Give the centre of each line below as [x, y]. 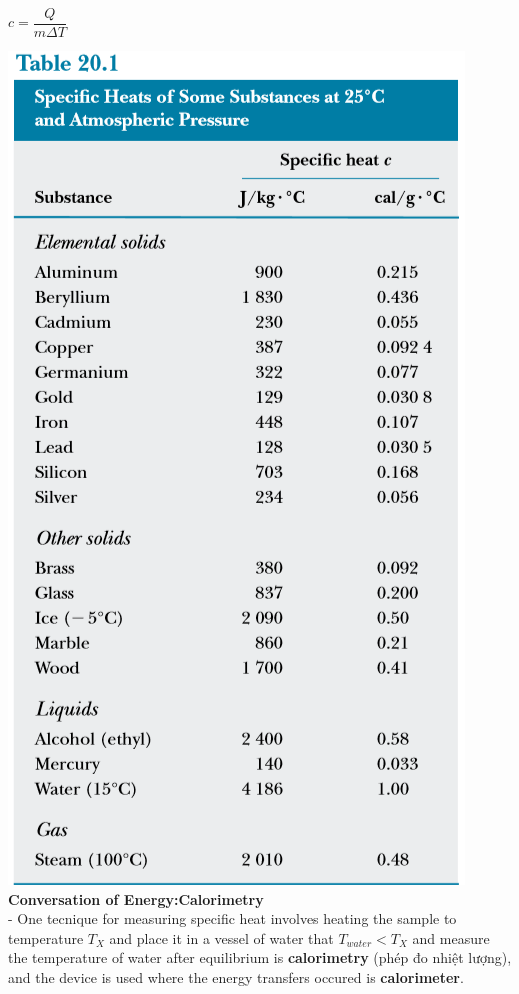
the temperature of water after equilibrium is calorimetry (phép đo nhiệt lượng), [260, 957]
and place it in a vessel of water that [221, 937]
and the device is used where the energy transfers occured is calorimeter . [236, 977]
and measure [451, 937]
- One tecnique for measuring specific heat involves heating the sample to [232, 918]
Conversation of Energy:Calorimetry [136, 898]
